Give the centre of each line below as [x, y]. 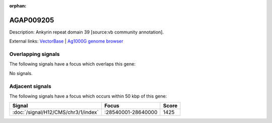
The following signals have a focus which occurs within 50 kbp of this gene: [88, 96]
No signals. [21, 73]
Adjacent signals [30, 86]
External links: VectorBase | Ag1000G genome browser [66, 41]
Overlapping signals [35, 54]
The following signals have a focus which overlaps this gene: [73, 64]
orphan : [18, 6]
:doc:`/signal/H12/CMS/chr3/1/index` [56, 112]
